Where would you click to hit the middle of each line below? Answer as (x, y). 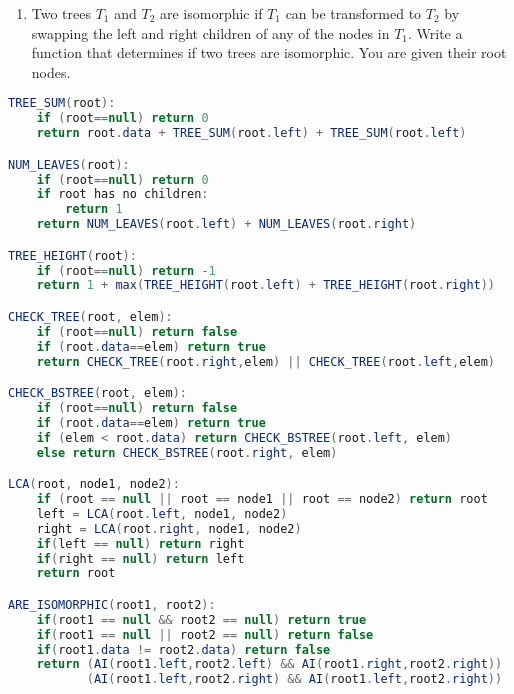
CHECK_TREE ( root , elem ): (90, 316)
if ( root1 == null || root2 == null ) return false (205, 634)
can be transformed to (353, 13)
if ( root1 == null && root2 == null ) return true (201, 619)
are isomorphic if (211, 13)
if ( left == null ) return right (140, 543)
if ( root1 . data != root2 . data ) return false (183, 649)
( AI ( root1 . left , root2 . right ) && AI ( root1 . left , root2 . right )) (294, 679)
